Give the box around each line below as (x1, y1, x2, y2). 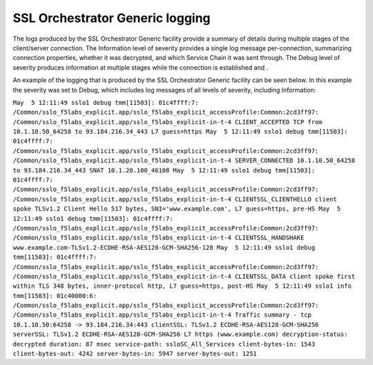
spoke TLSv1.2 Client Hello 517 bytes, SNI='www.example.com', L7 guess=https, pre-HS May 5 (12, 205, 341, 213)
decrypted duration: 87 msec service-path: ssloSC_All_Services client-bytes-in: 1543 (12, 340, 316, 348)
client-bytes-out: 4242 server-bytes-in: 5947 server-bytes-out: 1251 (12, 350, 257, 358)
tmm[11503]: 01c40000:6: (12, 292, 97, 299)
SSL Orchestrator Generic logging (12, 10, 211, 26)
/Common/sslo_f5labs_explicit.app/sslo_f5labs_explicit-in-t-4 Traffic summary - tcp (12, 311, 312, 319)
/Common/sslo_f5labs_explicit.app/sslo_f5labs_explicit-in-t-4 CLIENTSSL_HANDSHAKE (12, 234, 305, 241)
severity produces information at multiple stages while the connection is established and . (12, 63, 269, 72)
